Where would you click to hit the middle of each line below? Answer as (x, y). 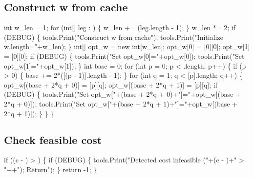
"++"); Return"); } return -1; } (51, 169)
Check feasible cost (53, 139)
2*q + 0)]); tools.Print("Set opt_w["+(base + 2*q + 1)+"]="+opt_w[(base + (121, 103)
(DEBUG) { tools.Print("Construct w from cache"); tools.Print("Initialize (114, 37)
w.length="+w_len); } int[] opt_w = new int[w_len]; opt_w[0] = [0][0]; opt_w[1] (127, 46)
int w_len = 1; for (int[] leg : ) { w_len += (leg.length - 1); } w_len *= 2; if (120, 27)
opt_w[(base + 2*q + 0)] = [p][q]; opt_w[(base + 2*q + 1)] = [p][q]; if (111, 84)
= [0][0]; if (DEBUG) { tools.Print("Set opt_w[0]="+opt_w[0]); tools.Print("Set (124, 56)
